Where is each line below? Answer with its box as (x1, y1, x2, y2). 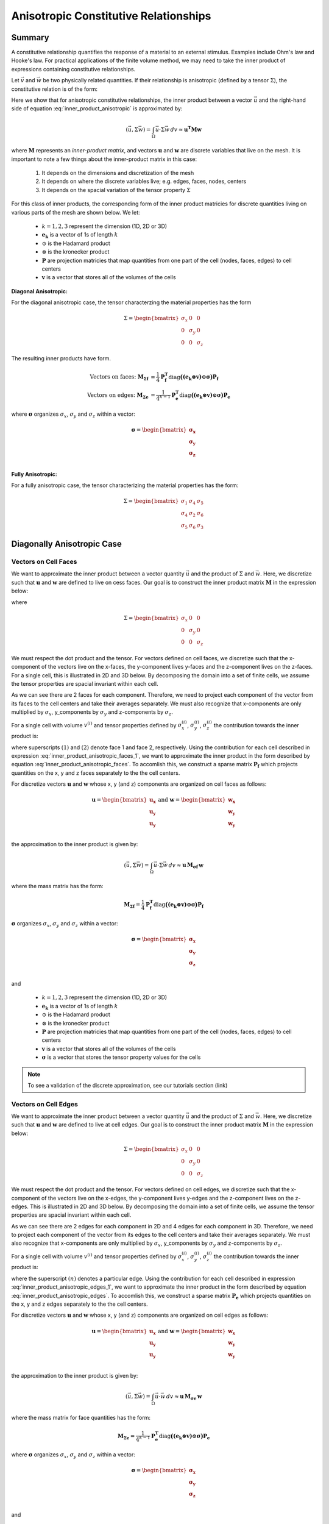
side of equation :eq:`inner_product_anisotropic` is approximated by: (11, 105, 183, 112)
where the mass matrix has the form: (11, 883, 104, 890)
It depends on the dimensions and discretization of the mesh (41, 169, 194, 177)
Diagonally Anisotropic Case (11, 539, 122, 549)
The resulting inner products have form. (11, 355, 111, 362)
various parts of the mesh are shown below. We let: (11, 208, 140, 216)
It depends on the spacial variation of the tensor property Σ (41, 186, 191, 193)
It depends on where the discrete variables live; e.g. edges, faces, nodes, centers (41, 177, 247, 185)
